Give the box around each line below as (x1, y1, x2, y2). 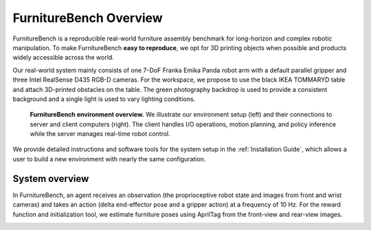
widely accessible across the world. (12, 54, 115, 62)
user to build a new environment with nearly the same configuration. (12, 154, 206, 163)
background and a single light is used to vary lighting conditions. (12, 95, 196, 103)
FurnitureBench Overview (12, 10, 163, 25)
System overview (12, 172, 89, 185)
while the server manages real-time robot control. (30, 130, 171, 138)
